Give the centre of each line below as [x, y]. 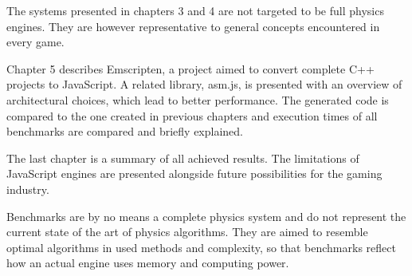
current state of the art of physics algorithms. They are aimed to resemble [187, 232]
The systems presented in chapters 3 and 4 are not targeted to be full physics [195, 10]
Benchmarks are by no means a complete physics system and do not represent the [206, 216]
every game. [35, 42]
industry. [28, 189]
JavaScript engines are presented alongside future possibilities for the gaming [194, 173]
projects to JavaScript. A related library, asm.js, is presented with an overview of [204, 84]
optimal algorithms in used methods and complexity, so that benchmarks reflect [201, 247]
